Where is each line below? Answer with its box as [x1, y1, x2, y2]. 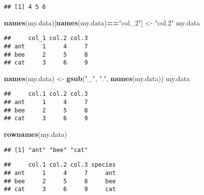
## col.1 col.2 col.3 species [4, 161, 116, 169]
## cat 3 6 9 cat [4, 186, 116, 193]
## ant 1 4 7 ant [4, 170, 116, 176]
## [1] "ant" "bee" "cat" [4, 146, 88, 153]
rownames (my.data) [4, 129, 67, 139]
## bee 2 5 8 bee [4, 177, 116, 185]
